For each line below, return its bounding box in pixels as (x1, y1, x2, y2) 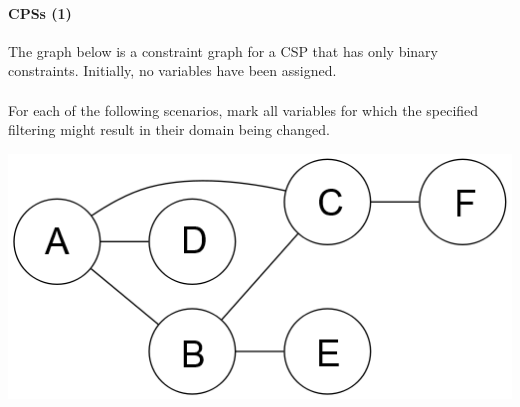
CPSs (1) (8, 2, 72, 23)
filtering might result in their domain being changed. (8, 119, 330, 140)
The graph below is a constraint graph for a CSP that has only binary (8, 40, 438, 61)
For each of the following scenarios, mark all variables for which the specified (8, 99, 479, 120)
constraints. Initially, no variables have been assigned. (8, 60, 337, 81)
